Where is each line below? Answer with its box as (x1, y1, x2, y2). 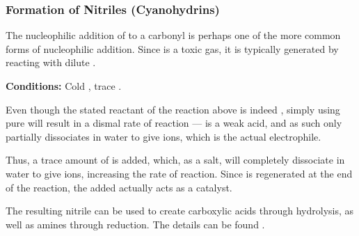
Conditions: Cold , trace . (6, 79, 122, 93)
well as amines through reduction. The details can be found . (6, 217, 265, 231)
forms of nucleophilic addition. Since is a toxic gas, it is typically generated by (6, 41, 339, 56)
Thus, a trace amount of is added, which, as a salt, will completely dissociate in (6, 152, 345, 167)
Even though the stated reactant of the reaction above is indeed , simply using (6, 102, 340, 116)
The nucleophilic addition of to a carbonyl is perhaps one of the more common (6, 28, 341, 42)
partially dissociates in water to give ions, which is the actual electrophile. (6, 129, 321, 143)
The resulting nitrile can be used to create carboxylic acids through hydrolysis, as (6, 203, 354, 218)
